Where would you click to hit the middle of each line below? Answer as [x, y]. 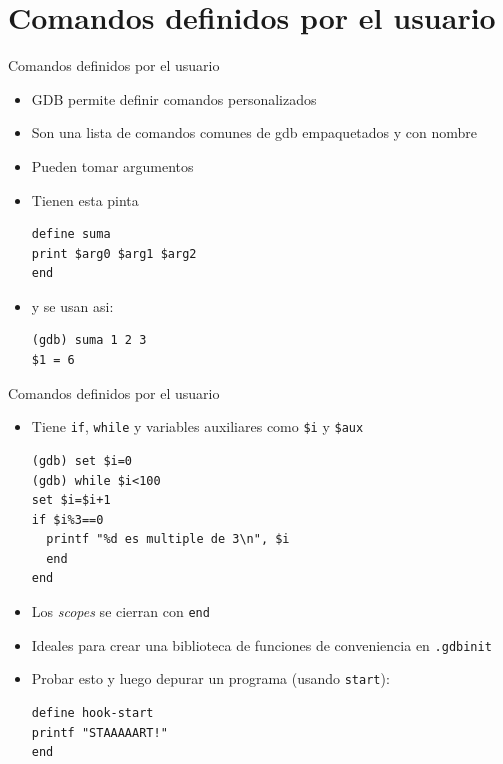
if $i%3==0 [67, 519]
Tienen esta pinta [85, 199]
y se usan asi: [72, 305]
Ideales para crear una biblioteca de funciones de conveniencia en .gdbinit [261, 644]
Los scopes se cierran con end [120, 611]
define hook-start [92, 713]
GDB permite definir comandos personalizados [174, 98]
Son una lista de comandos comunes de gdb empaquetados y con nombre [254, 132]
